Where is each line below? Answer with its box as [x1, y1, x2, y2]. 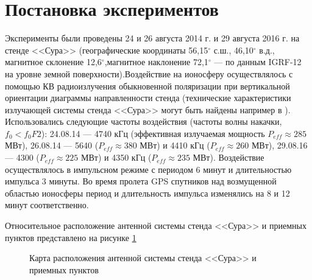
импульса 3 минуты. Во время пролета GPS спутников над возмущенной [5, 175, 277, 187]
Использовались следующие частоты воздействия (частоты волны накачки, [5, 115, 282, 128]
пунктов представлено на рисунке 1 [5, 231, 136, 243]
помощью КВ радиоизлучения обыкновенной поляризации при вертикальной [5, 79, 290, 92]
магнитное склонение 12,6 [5, 55, 102, 68]
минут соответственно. [5, 198, 89, 211]
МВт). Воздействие [193, 151, 264, 164]
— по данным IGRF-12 [214, 55, 302, 68]
